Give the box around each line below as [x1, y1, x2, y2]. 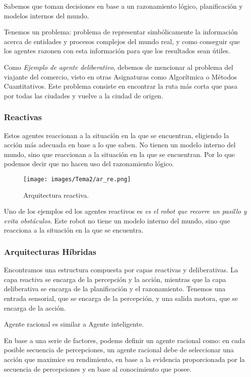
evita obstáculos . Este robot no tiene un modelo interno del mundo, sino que [4, 215, 230, 225]
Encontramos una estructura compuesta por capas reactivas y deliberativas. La [4, 265, 238, 275]
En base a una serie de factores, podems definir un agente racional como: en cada [4, 335, 245, 345]
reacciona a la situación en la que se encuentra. [4, 225, 143, 235]
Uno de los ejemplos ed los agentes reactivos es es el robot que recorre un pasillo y [4, 206, 247, 216]
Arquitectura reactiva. [23, 189, 89, 200]
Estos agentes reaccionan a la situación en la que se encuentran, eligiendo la [4, 130, 229, 140]
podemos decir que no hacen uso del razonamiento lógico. [4, 158, 174, 169]
